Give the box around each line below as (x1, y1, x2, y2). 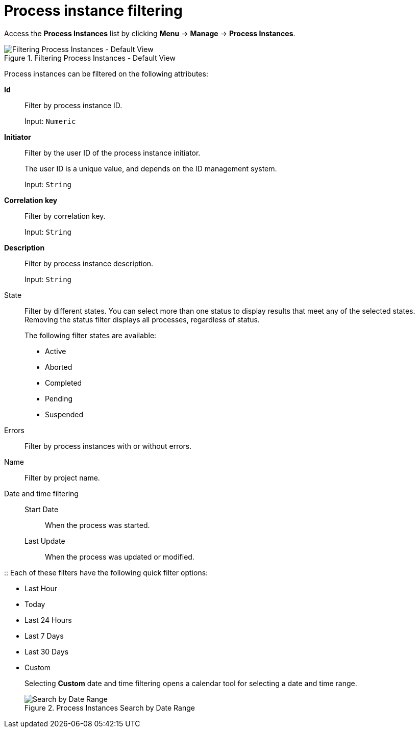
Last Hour (24, 584, 58, 593)
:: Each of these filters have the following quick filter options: (4, 568, 208, 577)
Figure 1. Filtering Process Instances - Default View (4, 53, 176, 62)
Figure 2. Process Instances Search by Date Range (24, 703, 195, 712)
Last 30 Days (24, 647, 69, 656)
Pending (45, 394, 73, 403)
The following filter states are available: (24, 331, 157, 340)
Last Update (24, 536, 65, 545)
